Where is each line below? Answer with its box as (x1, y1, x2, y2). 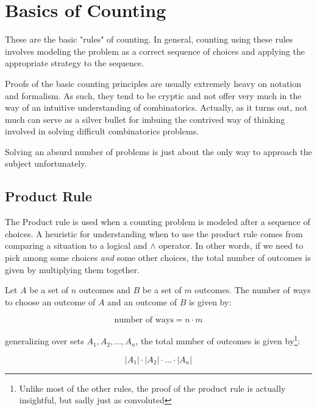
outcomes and (79, 283, 130, 296)
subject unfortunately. (5, 157, 87, 170)
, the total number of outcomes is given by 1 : (135, 333, 301, 347)
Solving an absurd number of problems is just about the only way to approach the (5, 145, 312, 158)
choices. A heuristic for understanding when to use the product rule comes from (5, 227, 303, 240)
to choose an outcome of (5, 295, 96, 308)
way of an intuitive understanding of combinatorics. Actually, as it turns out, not (5, 101, 308, 114)
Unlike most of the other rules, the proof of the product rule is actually (19, 381, 286, 394)
